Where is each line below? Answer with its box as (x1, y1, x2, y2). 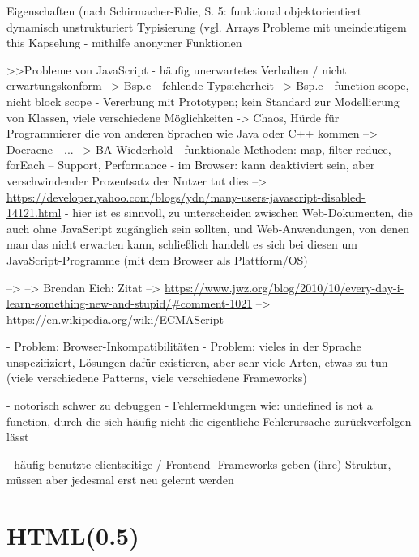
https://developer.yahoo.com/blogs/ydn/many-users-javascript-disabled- (6, 188, 366, 205)
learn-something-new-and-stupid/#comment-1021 (6, 295, 253, 312)
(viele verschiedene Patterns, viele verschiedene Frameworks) (6, 369, 307, 386)
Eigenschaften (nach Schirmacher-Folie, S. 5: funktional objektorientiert (6, 2, 362, 19)
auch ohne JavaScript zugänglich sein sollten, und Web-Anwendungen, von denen (6, 219, 410, 236)
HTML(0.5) (6, 519, 139, 552)
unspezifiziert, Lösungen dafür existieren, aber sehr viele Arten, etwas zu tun (6, 353, 388, 370)
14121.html (6, 204, 62, 221)
